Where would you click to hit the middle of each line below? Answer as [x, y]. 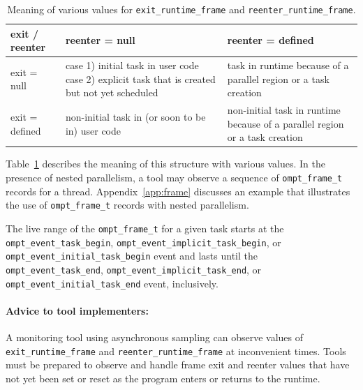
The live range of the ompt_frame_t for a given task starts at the [145, 228]
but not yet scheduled [112, 92]
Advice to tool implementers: [77, 310]
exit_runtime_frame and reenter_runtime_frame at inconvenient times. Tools [176, 351]
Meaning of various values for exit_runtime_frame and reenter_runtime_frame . [181, 9]
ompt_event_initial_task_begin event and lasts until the [132, 256]
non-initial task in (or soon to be [135, 116]
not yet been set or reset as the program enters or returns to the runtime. [163, 378]
